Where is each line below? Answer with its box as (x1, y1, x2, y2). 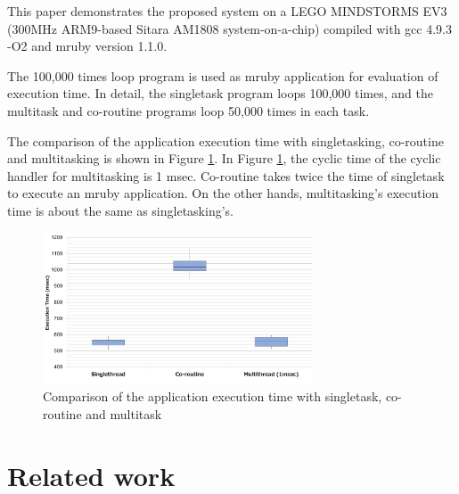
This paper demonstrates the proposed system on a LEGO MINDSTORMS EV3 (7, 2, 447, 20)
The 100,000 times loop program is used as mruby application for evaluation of (7, 66, 439, 85)
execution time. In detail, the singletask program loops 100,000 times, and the (7, 84, 433, 103)
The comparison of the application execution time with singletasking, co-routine (7, 131, 444, 150)
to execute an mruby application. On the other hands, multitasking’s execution (7, 184, 439, 202)
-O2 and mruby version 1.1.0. (7, 37, 168, 55)
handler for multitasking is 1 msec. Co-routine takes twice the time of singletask (7, 166, 445, 185)
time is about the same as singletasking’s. (7, 201, 234, 219)
